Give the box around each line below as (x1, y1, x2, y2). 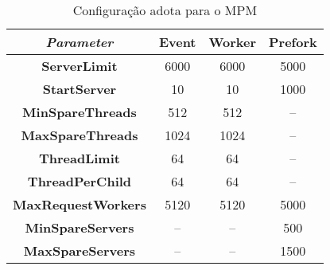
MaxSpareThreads (21, 126, 138, 144)
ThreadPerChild (27, 172, 132, 190)
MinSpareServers (25, 218, 134, 237)
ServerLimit (41, 57, 118, 75)
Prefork (269, 33, 317, 51)
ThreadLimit (38, 149, 120, 167)
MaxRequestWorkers (13, 195, 146, 213)
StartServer (42, 80, 117, 98)
